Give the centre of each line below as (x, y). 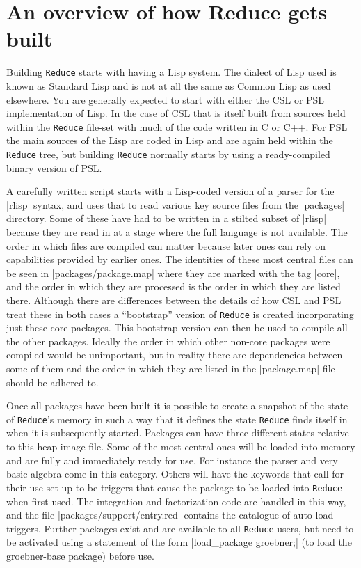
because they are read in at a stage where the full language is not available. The (177, 232)
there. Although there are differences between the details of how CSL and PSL (174, 300)
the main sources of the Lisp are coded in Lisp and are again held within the (170, 140)
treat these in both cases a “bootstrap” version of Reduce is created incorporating (180, 314)
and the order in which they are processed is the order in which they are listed (174, 286)
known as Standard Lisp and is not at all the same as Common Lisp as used (169, 85)
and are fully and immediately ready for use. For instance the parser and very (172, 460)
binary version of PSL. (54, 167)
